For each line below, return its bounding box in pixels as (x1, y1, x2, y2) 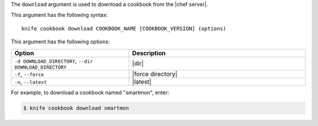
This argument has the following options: (11, 38, 110, 45)
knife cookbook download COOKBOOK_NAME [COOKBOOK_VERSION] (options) (21, 25, 227, 32)
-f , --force (14, 70, 44, 78)
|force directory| (132, 70, 178, 78)
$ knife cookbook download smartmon (23, 104, 130, 111)
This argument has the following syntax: (11, 12, 108, 19)
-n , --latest (14, 77, 47, 86)
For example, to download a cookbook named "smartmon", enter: (11, 88, 170, 96)
